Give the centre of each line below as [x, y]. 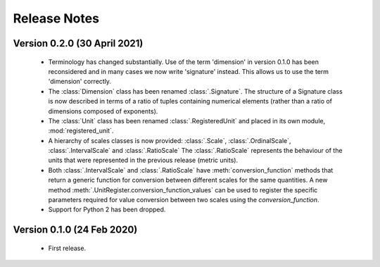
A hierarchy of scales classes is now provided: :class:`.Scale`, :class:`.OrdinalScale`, [170, 140]
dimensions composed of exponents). [103, 111]
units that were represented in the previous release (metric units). [143, 160]
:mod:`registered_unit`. [81, 131]
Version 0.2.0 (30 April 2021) [78, 43]
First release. [67, 248]
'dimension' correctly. [80, 82]
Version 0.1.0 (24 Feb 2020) [75, 230]
